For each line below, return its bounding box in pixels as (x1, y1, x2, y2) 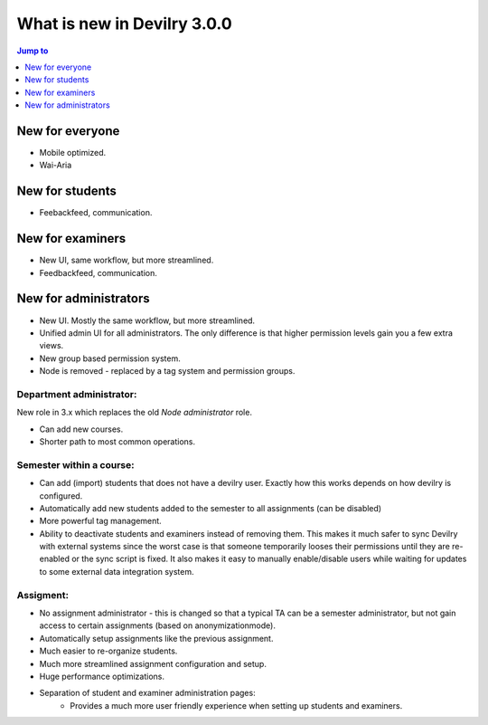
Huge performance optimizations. (39, 671, 164, 682)
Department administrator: (16, 387, 137, 400)
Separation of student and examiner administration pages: (39, 688, 257, 699)
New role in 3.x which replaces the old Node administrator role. (16, 407, 253, 418)
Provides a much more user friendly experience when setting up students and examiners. (70, 700, 403, 711)
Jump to (16, 45, 49, 56)
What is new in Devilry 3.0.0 (16, 14, 232, 33)
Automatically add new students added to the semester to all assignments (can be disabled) (39, 502, 382, 513)
